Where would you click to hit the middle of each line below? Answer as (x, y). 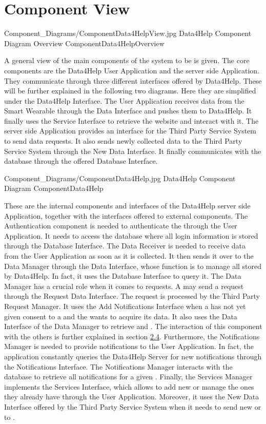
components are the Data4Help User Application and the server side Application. (132, 70)
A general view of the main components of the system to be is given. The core (127, 60)
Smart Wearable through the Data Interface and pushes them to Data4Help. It (128, 111)
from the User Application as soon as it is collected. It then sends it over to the (129, 256)
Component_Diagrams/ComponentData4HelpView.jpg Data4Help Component (128, 33)
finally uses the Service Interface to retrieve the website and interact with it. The (131, 120)
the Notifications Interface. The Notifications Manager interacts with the (118, 366)
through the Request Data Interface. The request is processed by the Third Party (132, 296)
